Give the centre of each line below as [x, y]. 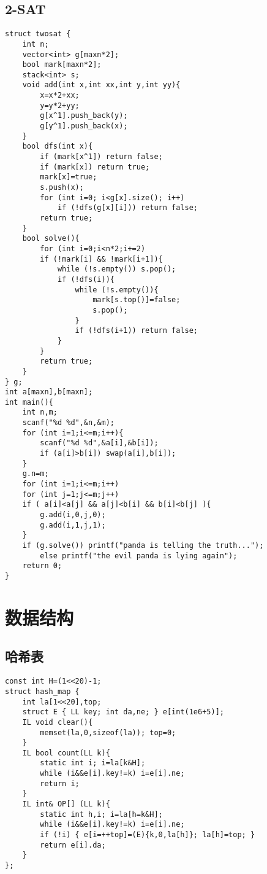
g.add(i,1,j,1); [73, 525]
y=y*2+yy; [60, 105]
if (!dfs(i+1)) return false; [136, 331]
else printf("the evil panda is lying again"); [139, 556]
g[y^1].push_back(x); [84, 126]
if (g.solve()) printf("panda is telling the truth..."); [143, 546]
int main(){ [29, 402]
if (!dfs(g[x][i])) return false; [127, 208]
